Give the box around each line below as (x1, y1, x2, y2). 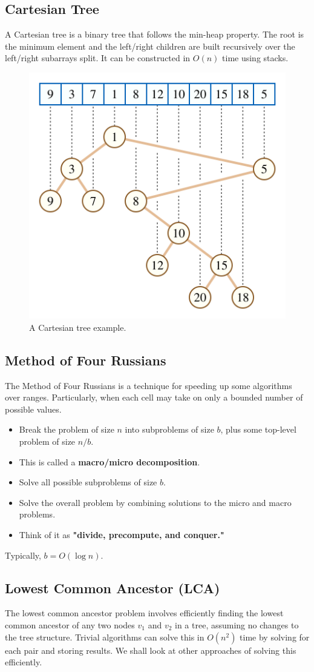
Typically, (5, 548, 41, 561)
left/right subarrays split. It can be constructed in (5, 52, 191, 64)
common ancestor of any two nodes (5, 619, 135, 631)
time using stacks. (222, 52, 289, 64)
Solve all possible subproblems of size (19, 476, 157, 488)
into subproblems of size (125, 423, 214, 436)
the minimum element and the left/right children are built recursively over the (5, 39, 295, 52)
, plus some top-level (220, 423, 296, 436)
